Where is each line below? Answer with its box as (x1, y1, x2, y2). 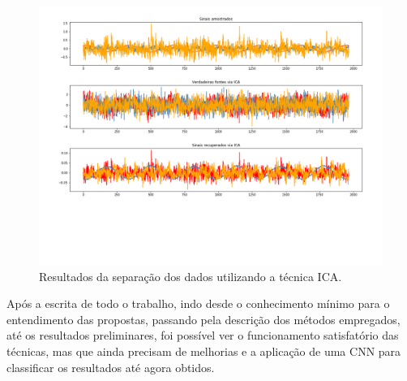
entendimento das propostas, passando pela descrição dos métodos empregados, (6, 310, 401, 327)
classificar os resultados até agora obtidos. (6, 358, 215, 375)
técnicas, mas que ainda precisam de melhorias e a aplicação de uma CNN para (6, 342, 401, 359)
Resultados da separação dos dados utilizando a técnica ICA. (39, 267, 342, 284)
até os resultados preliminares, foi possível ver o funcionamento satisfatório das (6, 327, 399, 344)
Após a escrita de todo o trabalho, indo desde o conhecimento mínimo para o (6, 295, 390, 312)
